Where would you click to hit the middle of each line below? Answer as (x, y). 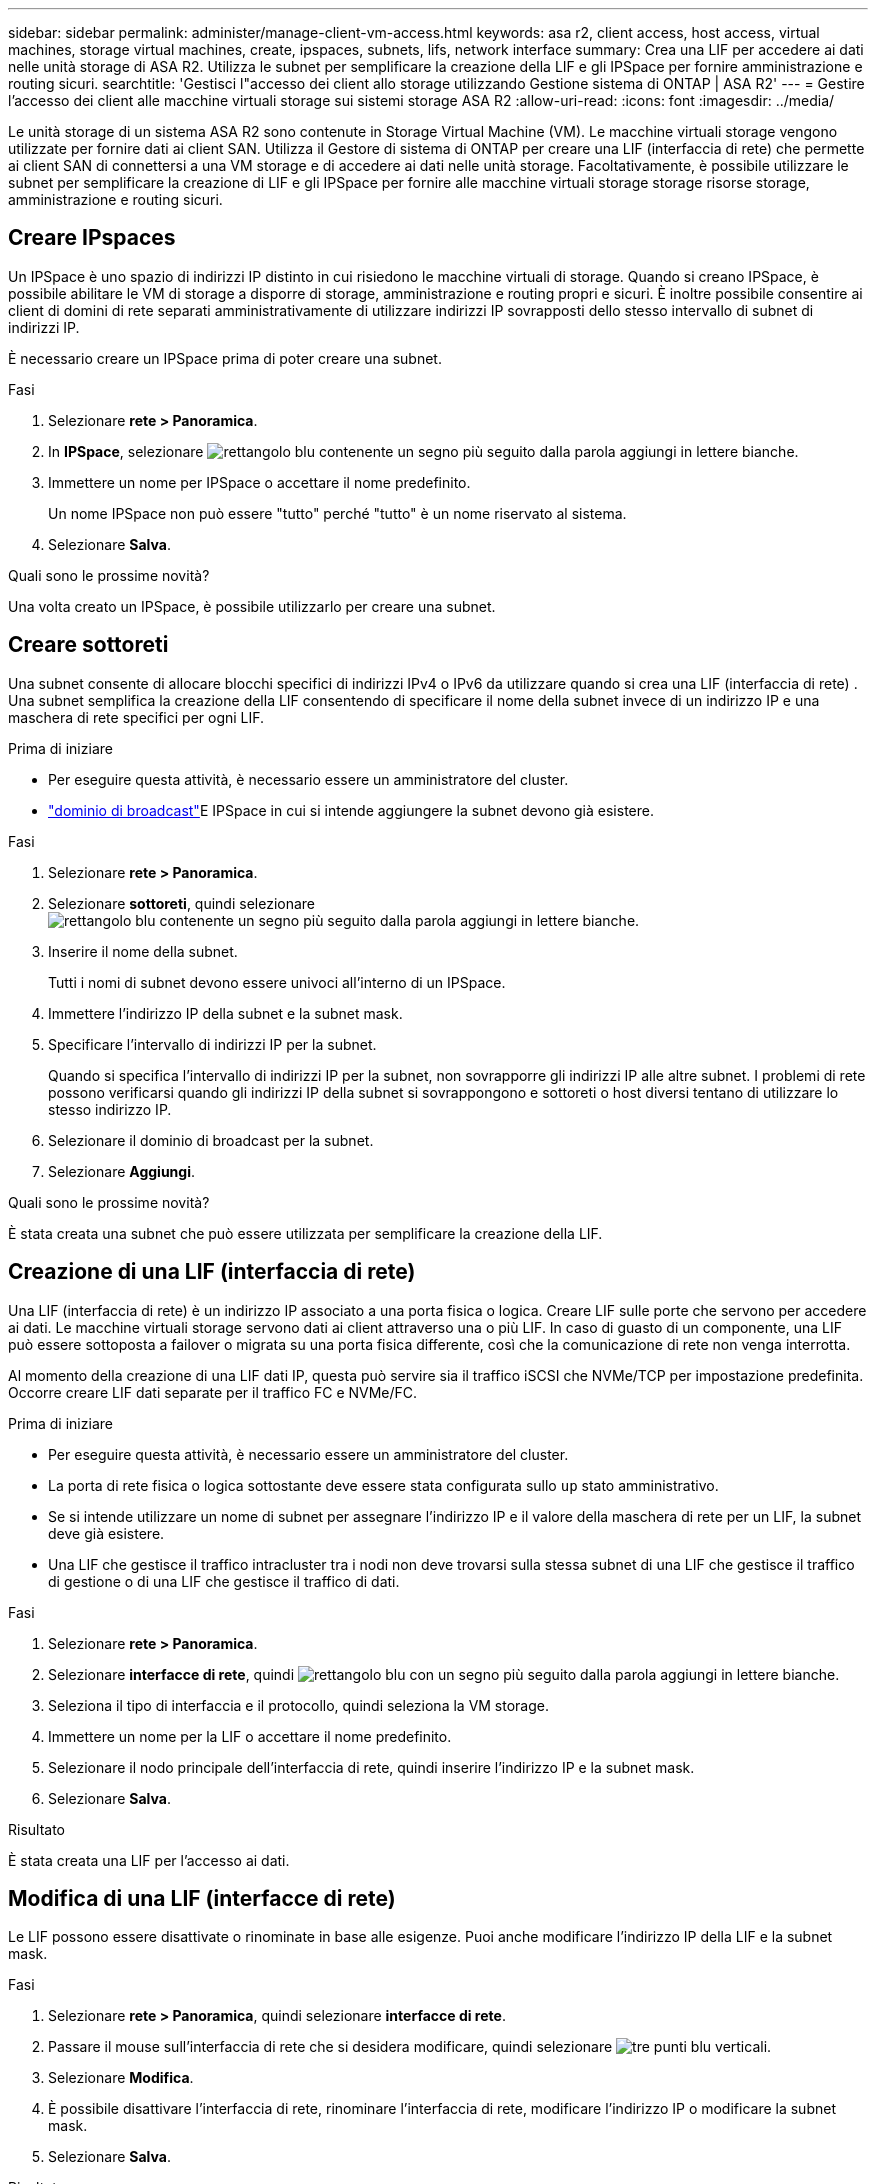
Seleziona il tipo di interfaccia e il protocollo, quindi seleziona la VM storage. (299, 1705)
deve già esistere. (106, 1533)
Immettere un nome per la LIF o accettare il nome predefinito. (250, 1736)
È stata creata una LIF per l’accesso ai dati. (149, 1860)
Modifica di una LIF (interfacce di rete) (202, 1898)
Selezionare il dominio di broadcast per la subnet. (211, 1140)
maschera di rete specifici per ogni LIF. (136, 717)
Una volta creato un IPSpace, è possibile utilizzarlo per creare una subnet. (252, 606)
